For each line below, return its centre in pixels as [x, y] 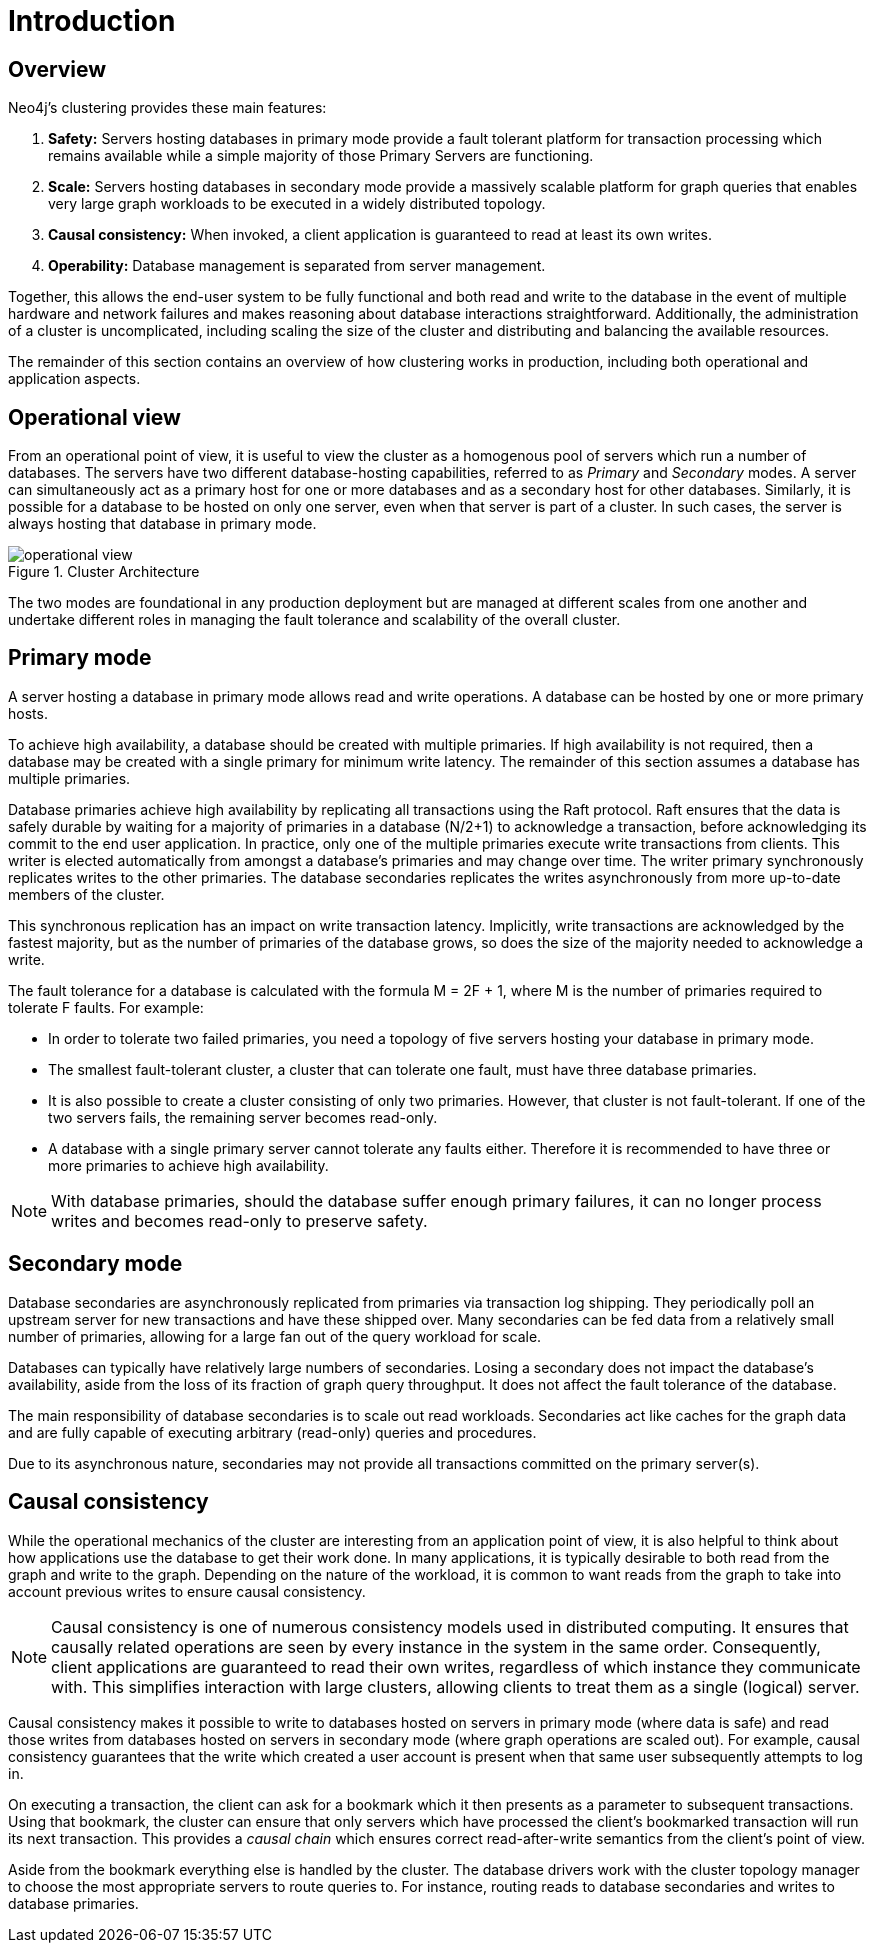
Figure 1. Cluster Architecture [104, 572]
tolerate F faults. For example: [106, 1007]
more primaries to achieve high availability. [188, 1165]
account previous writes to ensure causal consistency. [187, 1591]
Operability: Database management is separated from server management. [297, 266]
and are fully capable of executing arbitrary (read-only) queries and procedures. [272, 1432]
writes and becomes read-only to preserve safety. [239, 1220]
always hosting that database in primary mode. [162, 524]
